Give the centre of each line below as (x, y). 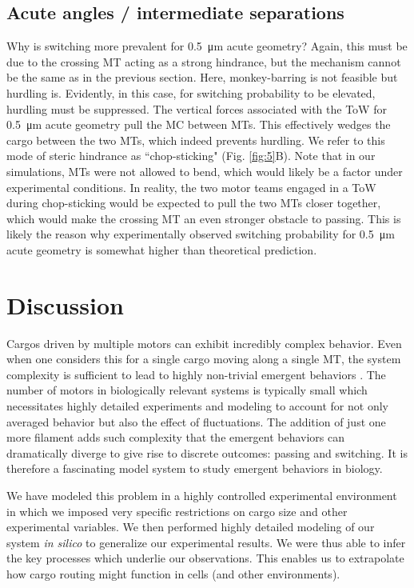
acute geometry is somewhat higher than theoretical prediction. (162, 249)
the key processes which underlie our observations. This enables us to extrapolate (205, 558)
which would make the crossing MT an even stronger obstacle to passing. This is (204, 218)
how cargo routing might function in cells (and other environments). (173, 573)
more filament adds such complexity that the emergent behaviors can (176, 437)
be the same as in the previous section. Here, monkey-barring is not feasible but (202, 77)
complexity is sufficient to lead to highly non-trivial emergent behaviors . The (196, 374)
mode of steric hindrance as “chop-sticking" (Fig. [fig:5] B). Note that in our (191, 156)
